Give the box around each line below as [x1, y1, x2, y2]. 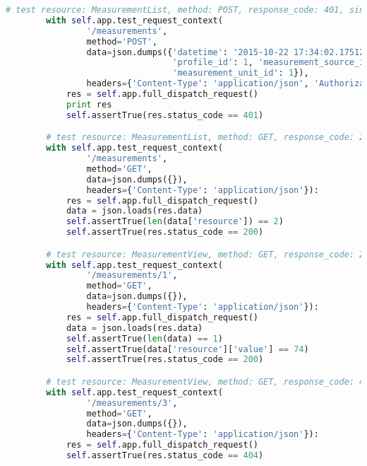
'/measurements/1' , [86, 270, 178, 281]
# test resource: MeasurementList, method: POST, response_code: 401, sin [6, 5, 365, 15]
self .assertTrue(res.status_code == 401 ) [66, 110, 264, 120]
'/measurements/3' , [86, 397, 178, 408]
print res [66, 99, 112, 110]
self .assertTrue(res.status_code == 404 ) [66, 450, 264, 461]
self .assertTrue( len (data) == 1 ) [66, 333, 223, 344]
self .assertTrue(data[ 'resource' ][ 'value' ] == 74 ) [66, 344, 309, 354]
